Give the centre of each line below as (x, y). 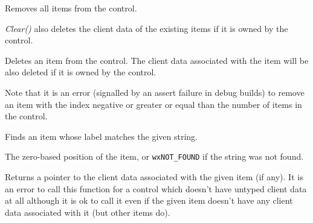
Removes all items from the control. (71, 8)
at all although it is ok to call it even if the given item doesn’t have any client (149, 200)
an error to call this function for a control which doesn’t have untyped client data (156, 188)
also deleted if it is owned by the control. (81, 72)
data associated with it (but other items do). (88, 212)
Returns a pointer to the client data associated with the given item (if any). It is (154, 177)
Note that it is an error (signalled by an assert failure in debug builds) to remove (155, 92)
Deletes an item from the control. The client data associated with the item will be (157, 60)
